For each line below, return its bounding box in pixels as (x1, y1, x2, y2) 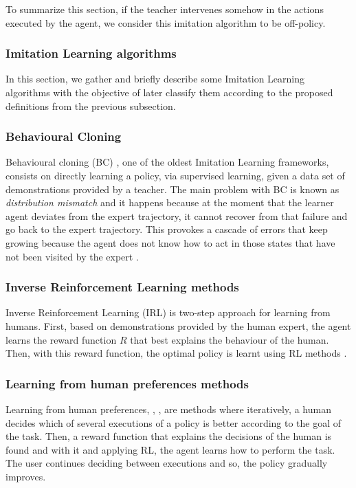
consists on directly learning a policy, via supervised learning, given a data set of (5, 168, 345, 182)
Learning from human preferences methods (5, 375, 249, 392)
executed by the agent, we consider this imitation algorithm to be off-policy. (5, 15, 326, 30)
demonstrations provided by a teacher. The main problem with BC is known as (5, 181, 340, 196)
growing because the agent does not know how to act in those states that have (5, 235, 335, 249)
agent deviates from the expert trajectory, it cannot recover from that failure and (5, 208, 348, 223)
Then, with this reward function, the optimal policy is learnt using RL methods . (5, 346, 347, 360)
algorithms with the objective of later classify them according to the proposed (5, 85, 333, 99)
